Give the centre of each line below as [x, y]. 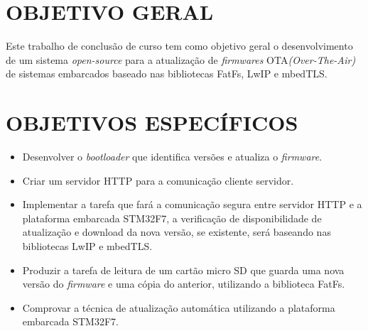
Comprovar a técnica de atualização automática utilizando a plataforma [179, 307]
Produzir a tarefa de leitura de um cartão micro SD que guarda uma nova [183, 270]
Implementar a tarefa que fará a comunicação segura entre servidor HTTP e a [192, 204]
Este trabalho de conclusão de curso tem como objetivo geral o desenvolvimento [179, 46]
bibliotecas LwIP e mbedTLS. [87, 246]
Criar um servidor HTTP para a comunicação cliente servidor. [158, 180]
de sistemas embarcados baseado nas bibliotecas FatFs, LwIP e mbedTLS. [167, 74]
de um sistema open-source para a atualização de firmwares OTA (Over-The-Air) [181, 59]
